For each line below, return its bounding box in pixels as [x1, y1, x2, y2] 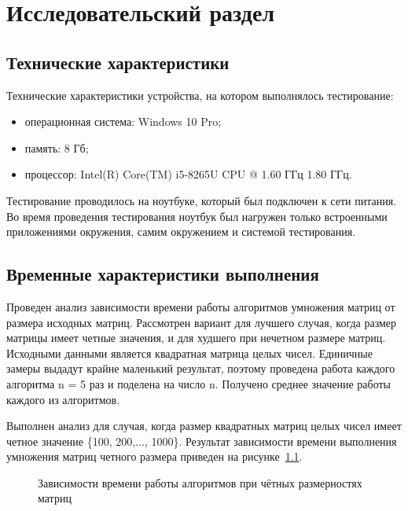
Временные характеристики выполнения [6, 262, 319, 286]
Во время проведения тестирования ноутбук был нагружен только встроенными [6, 208, 388, 224]
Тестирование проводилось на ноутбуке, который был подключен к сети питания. [6, 192, 397, 208]
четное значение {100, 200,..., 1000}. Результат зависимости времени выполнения [6, 432, 397, 449]
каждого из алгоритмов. [6, 391, 120, 407]
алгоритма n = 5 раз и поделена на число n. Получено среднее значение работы [6, 375, 391, 392]
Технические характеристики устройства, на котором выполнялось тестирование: [6, 86, 394, 103]
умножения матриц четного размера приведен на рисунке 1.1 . [6, 448, 303, 465]
